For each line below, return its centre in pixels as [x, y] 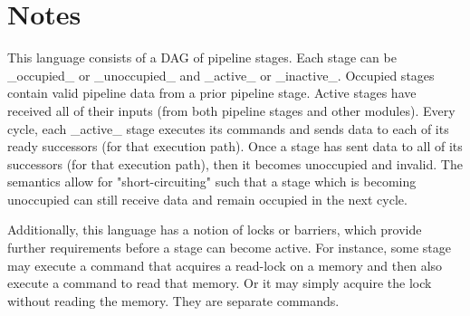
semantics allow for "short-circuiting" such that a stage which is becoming [212, 182]
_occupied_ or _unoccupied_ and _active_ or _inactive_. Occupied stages [221, 75]
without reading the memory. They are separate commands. [173, 300]
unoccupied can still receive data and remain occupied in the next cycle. [207, 199]
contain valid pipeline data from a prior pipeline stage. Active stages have [212, 93]
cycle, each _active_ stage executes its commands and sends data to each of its [228, 128]
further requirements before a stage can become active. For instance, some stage [229, 248]
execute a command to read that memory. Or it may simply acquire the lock [220, 283]
